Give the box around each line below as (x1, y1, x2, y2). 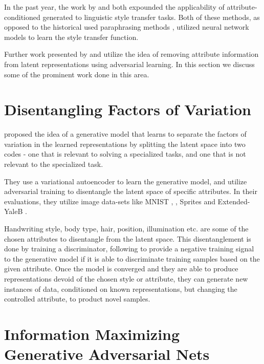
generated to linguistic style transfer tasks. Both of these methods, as (42, 11, 260, 22)
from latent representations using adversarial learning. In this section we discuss (4, 58, 255, 69)
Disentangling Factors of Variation (4, 99, 251, 120)
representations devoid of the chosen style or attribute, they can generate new (4, 273, 248, 284)
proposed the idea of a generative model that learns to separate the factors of (4, 129, 247, 139)
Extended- (217, 196, 250, 206)
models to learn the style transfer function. (4, 31, 139, 42)
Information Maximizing (4, 323, 180, 344)
